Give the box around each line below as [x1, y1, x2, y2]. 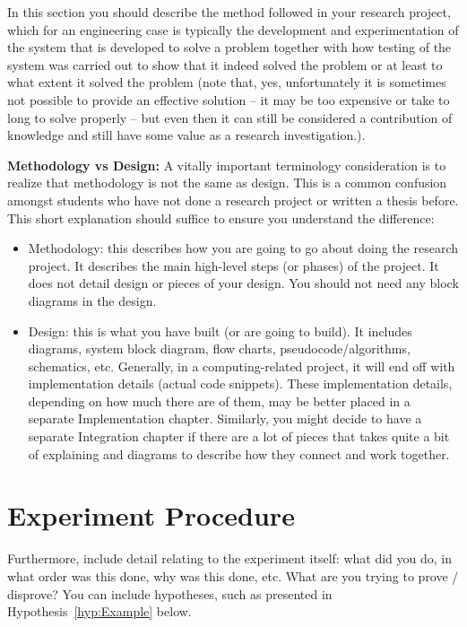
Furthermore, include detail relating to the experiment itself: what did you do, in [7, 549, 452, 568]
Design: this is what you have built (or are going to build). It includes [28, 321, 412, 340]
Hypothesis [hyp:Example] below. [7, 602, 192, 621]
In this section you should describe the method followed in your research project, [7, 3, 451, 21]
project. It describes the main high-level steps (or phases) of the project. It [28, 256, 439, 274]
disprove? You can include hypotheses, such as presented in [7, 584, 333, 603]
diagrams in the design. [28, 291, 157, 309]
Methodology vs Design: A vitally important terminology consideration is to [7, 155, 446, 174]
